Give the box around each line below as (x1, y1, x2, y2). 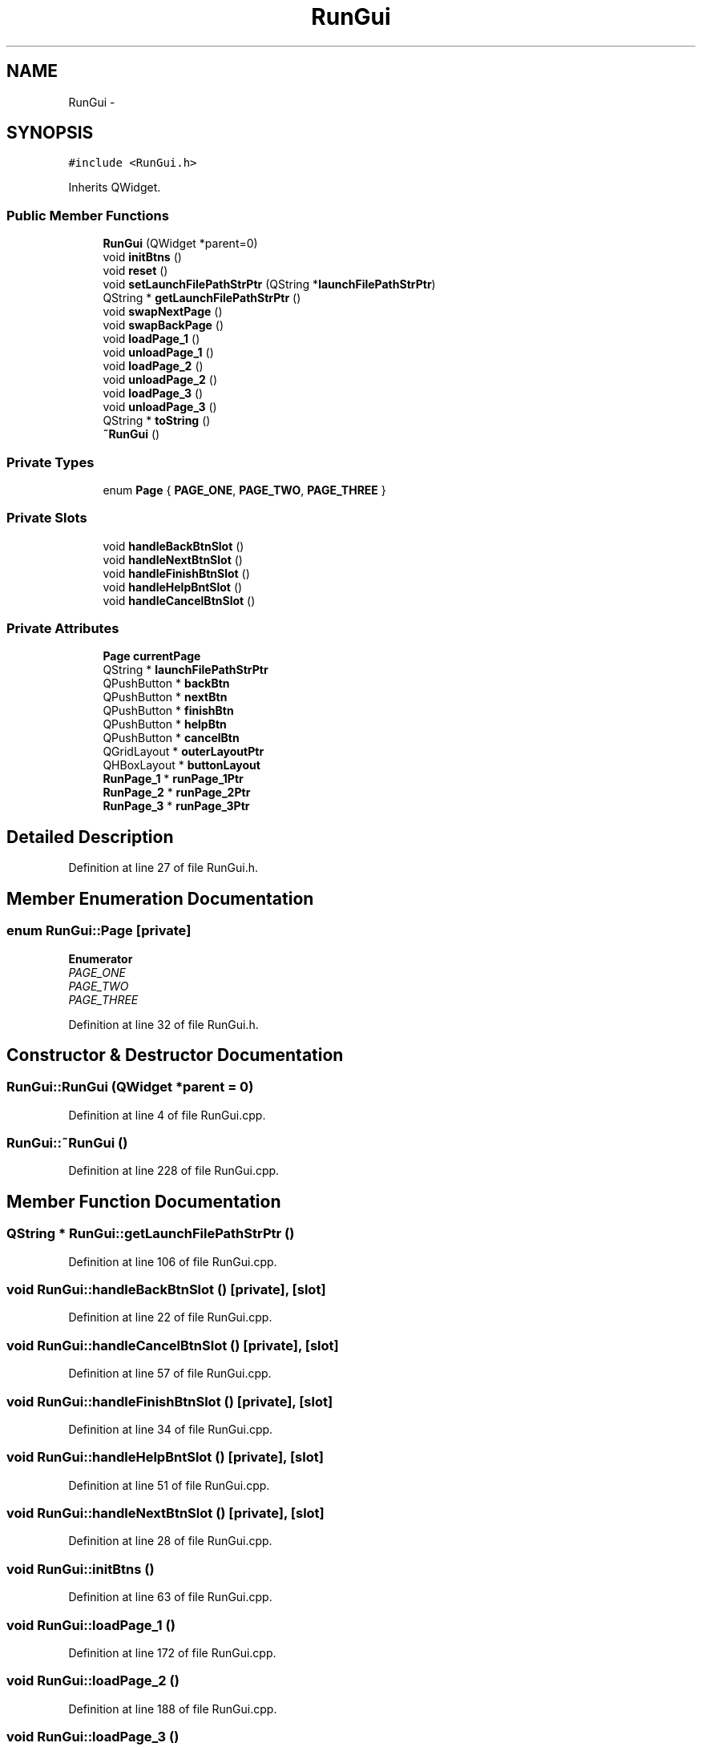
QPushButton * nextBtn (103, 690, 228, 704)
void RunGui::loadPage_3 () (6, 1729, 180, 1745)
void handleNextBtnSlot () (103, 552, 243, 567)
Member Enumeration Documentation (6, 888, 314, 909)
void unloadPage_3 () (103, 400, 217, 414)
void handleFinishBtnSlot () (103, 566, 250, 580)
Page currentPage (103, 649, 201, 664)
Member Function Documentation (6, 1191, 281, 1212)
